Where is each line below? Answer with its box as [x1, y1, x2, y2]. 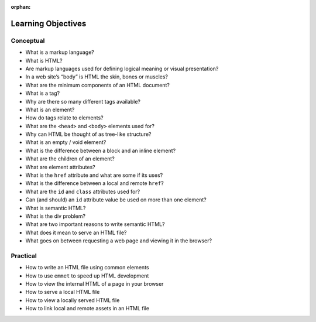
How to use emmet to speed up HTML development [25, 272, 149, 279]
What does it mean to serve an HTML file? [25, 229, 127, 236]
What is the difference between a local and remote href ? [25, 180, 164, 187]
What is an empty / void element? [25, 139, 107, 146]
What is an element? [25, 106, 75, 113]
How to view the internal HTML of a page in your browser [25, 280, 164, 287]
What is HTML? [25, 57, 63, 64]
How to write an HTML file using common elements [25, 264, 149, 271]
